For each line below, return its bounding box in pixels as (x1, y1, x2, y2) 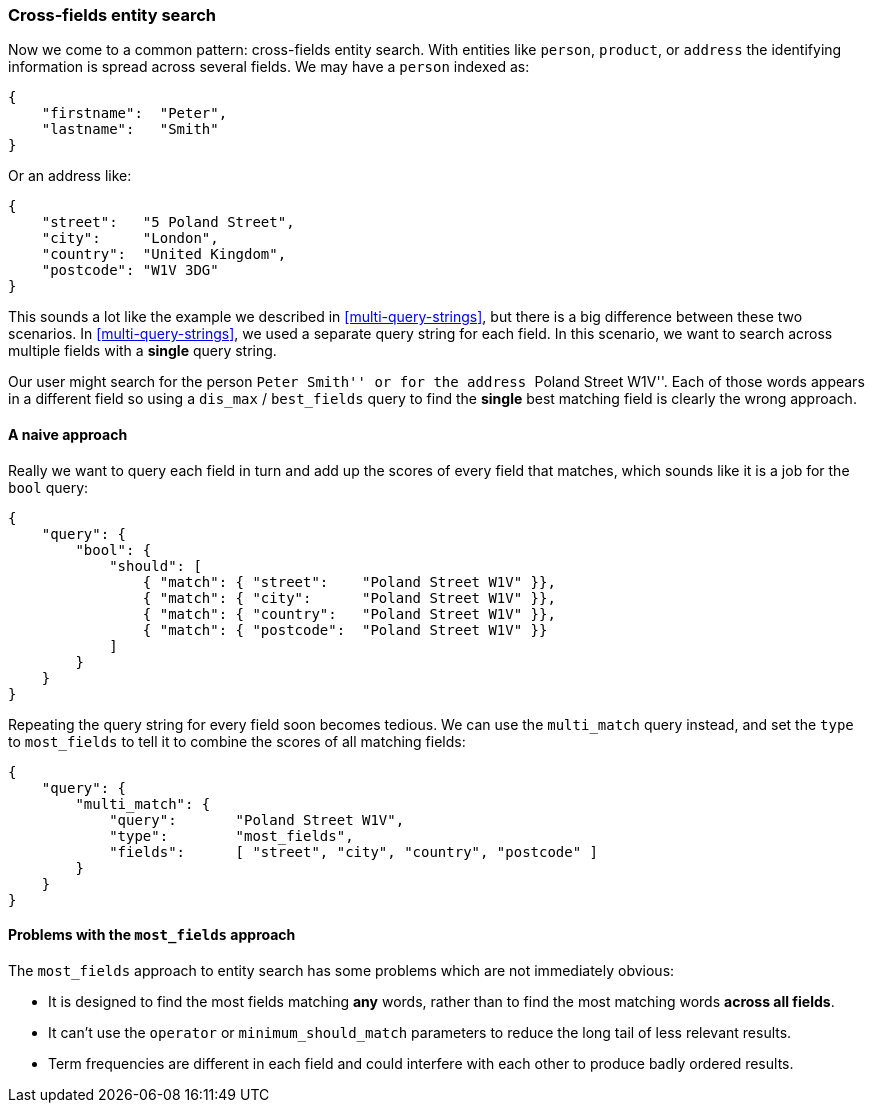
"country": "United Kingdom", (41, 246, 287, 263)
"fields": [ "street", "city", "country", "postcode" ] (109, 843, 599, 860)
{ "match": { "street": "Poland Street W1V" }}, (142, 573, 556, 590)
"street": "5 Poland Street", (41, 214, 295, 231)
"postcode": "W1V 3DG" (41, 262, 219, 279)
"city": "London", (41, 230, 219, 247)
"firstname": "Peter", (41, 105, 228, 122)
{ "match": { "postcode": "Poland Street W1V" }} (142, 621, 548, 638)
